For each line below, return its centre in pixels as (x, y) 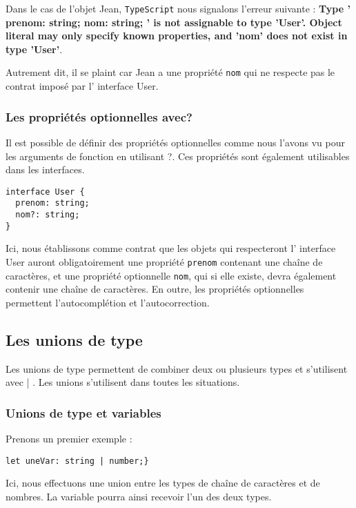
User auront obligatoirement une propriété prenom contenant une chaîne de (164, 261)
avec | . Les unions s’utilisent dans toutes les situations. (123, 382)
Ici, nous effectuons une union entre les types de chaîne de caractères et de (163, 483)
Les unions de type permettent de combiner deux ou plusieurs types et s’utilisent (177, 368)
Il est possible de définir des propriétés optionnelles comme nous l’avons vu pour (175, 142)
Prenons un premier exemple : (69, 439)
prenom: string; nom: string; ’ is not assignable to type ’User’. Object (174, 22)
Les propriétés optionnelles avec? (99, 116)
